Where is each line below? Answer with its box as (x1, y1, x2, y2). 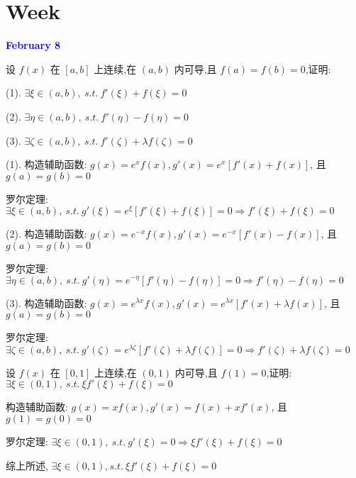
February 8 (6, 38, 61, 52)
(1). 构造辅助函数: (6, 157, 87, 172)
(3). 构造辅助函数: (6, 295, 87, 310)
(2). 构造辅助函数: (6, 226, 87, 241)
